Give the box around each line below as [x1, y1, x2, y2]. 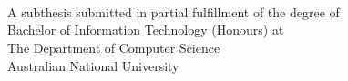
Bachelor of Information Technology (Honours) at [7, 20, 284, 39]
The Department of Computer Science [7, 37, 220, 56]
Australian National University [7, 56, 179, 75]
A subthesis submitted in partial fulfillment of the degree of [7, 2, 340, 21]
